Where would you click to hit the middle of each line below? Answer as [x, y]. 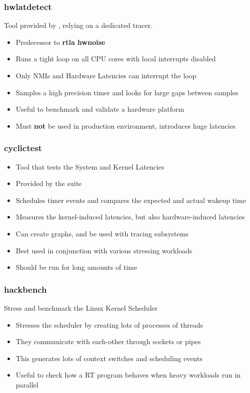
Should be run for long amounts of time [76, 267]
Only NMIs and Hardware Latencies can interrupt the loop [106, 75]
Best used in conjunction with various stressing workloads [104, 250]
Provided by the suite [49, 183]
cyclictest [23, 148]
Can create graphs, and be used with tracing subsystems [102, 233]
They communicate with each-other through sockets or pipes [108, 341]
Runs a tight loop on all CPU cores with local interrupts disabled [116, 59]
